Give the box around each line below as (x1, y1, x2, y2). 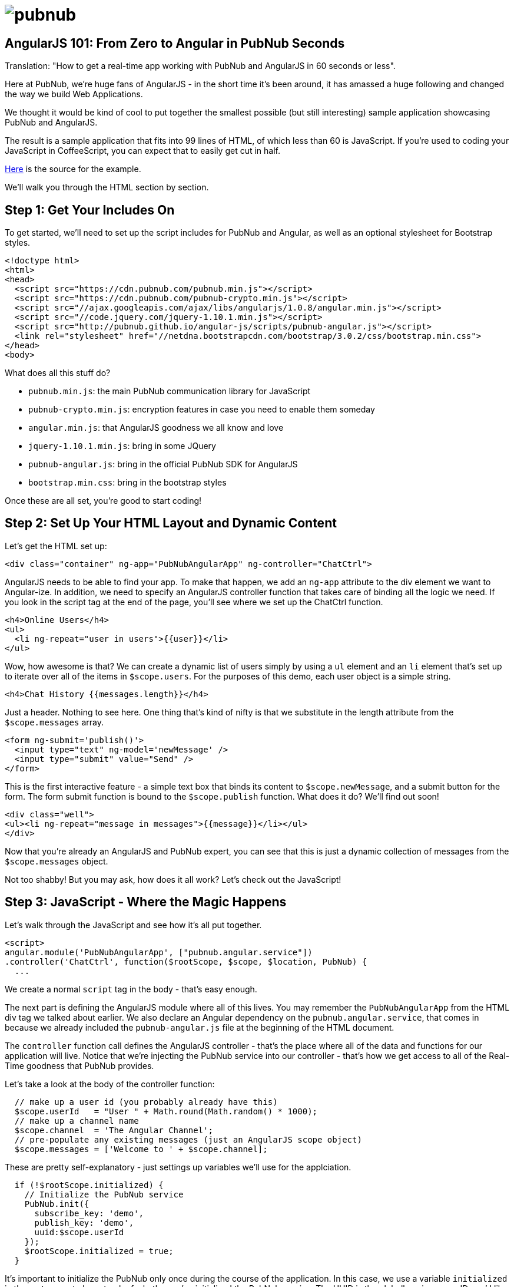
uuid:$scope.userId (34, 1227, 124, 1237)
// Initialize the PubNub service (24, 1189, 184, 1199)
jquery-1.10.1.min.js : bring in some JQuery (28, 441, 216, 451)
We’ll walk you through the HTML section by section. (5, 182, 209, 193)
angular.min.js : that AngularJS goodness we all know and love (28, 423, 284, 433)
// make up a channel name (14, 1116, 139, 1126)
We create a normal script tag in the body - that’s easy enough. (5, 984, 257, 994)
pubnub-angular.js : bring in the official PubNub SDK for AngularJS (28, 459, 298, 470)
